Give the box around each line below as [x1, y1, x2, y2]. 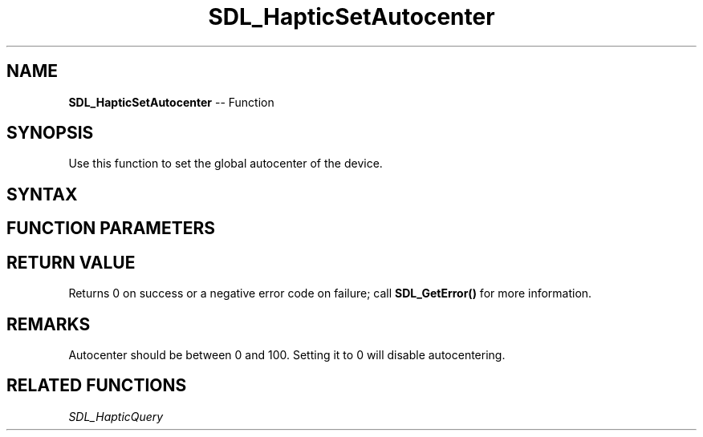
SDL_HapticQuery [68, 409, 164, 423]
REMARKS [6, 314, 91, 334]
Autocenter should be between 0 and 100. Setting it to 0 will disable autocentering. [68, 347, 506, 362]
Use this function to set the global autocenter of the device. [68, 156, 383, 171]
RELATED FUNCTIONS [6, 375, 187, 396]
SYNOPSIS [6, 123, 94, 144]
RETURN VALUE [6, 252, 136, 273]
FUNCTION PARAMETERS [6, 218, 215, 239]
